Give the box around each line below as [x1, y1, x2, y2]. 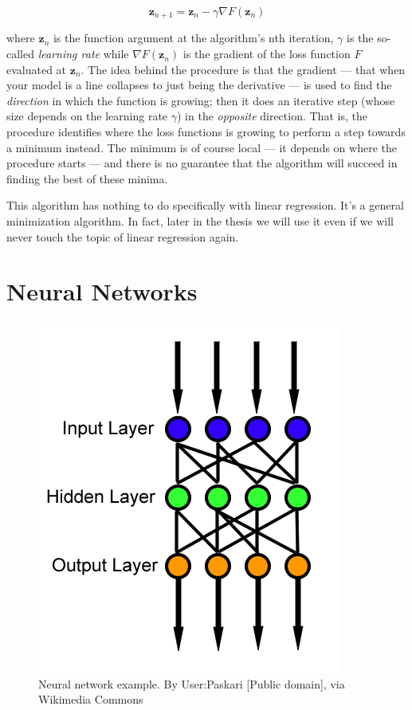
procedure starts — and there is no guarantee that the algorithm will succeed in [6, 155, 398, 171]
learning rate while [37, 45, 129, 62]
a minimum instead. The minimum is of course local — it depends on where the [6, 139, 397, 155]
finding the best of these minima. [6, 170, 168, 186]
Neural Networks [6, 275, 198, 308]
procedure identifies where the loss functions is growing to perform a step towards [6, 124, 406, 140]
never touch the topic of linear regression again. [6, 228, 239, 245]
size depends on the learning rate [6, 108, 168, 124]
